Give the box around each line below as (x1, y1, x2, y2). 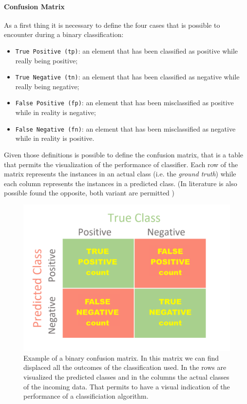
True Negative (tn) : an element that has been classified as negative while (15, 72, 240, 82)
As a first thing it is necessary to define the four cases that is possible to (4, 19, 220, 30)
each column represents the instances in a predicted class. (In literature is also (4, 178, 237, 188)
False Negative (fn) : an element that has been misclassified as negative (15, 123, 236, 134)
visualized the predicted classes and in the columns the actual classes (23, 371, 229, 382)
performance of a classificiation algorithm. (23, 391, 149, 401)
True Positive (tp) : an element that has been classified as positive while (15, 45, 238, 56)
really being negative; (15, 81, 79, 91)
